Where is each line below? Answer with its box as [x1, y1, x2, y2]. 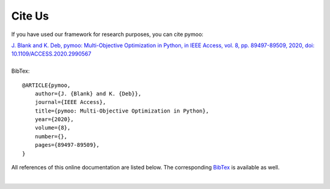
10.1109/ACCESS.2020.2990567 [11, 50, 92, 57]
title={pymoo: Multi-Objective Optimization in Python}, [34, 107, 209, 114]
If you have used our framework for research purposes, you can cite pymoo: [11, 31, 204, 38]
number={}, [34, 133, 68, 140]
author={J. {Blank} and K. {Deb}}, [34, 90, 142, 97]
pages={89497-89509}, [34, 141, 100, 149]
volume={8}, [34, 124, 71, 132]
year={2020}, [34, 116, 74, 123]
